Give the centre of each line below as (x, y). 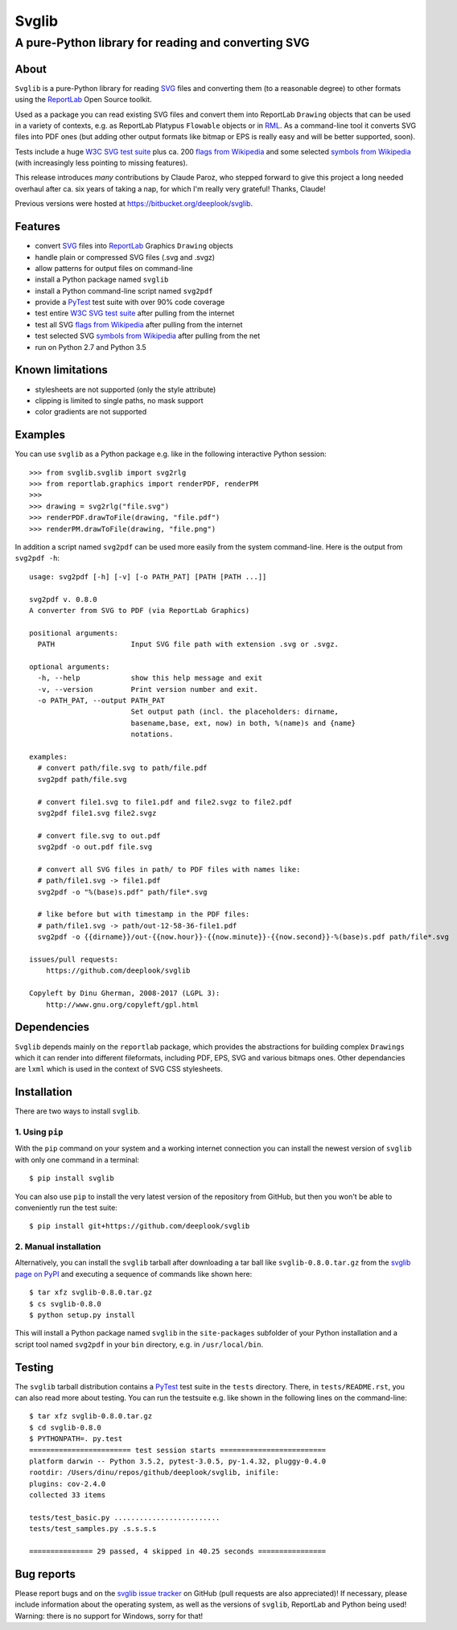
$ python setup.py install (82, 1315)
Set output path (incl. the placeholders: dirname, (235, 712)
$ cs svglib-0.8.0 (66, 1304)
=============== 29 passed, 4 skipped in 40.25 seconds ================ (178, 1552)
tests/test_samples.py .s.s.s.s (93, 1529)
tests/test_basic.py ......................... (125, 1517)
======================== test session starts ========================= (178, 1450)
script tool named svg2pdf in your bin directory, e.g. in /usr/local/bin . (139, 1344)
